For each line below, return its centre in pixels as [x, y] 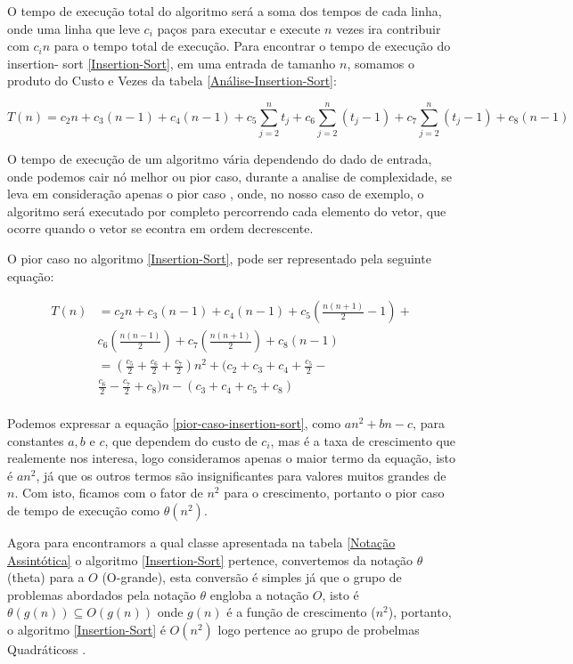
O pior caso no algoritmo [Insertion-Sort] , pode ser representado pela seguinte [219, 259]
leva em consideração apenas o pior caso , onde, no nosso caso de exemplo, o [216, 194]
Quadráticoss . [47, 648]
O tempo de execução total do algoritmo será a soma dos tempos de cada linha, [225, 11]
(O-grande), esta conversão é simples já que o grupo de [252, 577]
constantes [36, 440]
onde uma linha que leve [74, 28]
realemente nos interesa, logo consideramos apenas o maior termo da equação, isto [232, 458]
